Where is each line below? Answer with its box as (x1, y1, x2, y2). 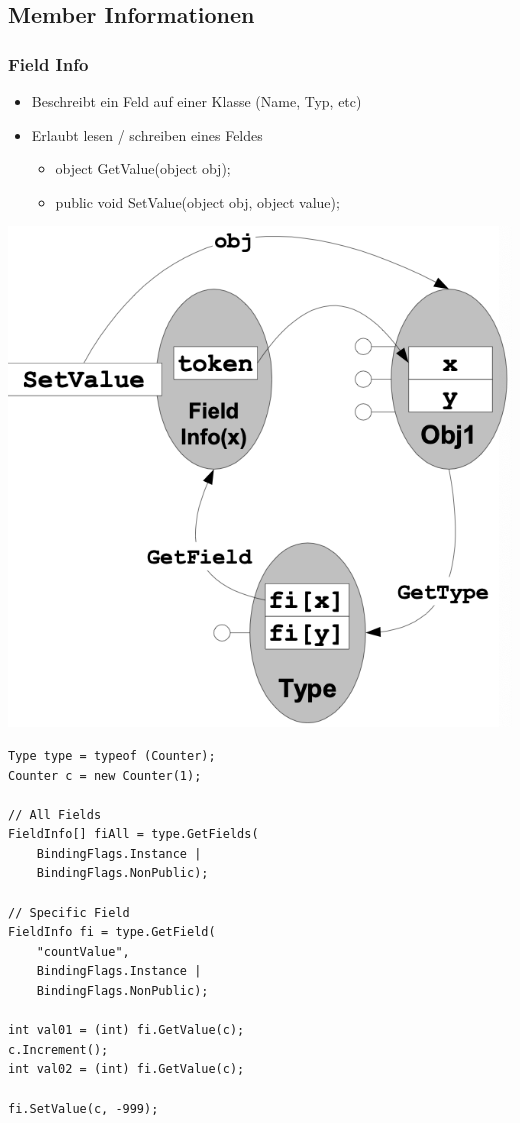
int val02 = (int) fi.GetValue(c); (8, 1062, 245, 1077)
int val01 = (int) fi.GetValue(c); (8, 1023, 245, 1038)
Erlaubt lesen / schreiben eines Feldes (31, 124, 263, 145)
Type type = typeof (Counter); (8, 748, 216, 763)
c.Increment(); (8, 1042, 109, 1057)
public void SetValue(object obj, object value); (55, 191, 340, 212)
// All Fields (8, 807, 102, 822)
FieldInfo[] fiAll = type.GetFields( (8, 827, 259, 842)
